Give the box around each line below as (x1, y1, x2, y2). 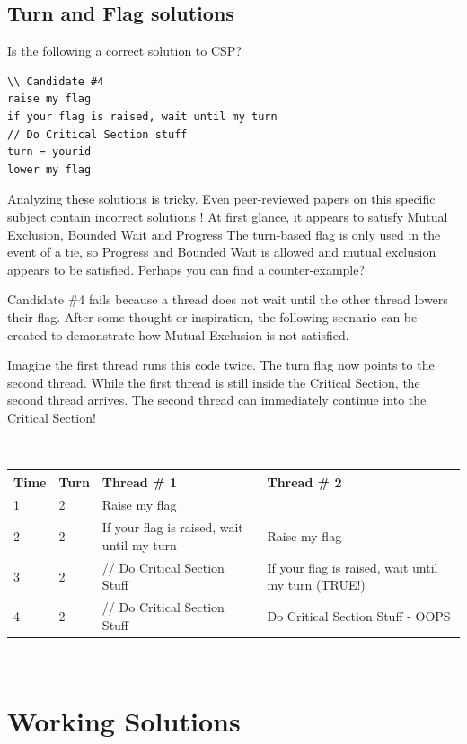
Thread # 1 (101, 472, 177, 491)
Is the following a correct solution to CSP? (7, 41, 242, 60)
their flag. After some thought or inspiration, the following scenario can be (7, 307, 418, 326)
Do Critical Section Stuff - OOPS (267, 606, 451, 625)
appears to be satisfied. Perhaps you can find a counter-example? (7, 259, 366, 278)
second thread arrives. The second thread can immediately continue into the (7, 390, 427, 409)
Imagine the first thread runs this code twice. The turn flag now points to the (7, 355, 435, 374)
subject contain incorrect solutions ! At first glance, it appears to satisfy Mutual (7, 206, 448, 225)
